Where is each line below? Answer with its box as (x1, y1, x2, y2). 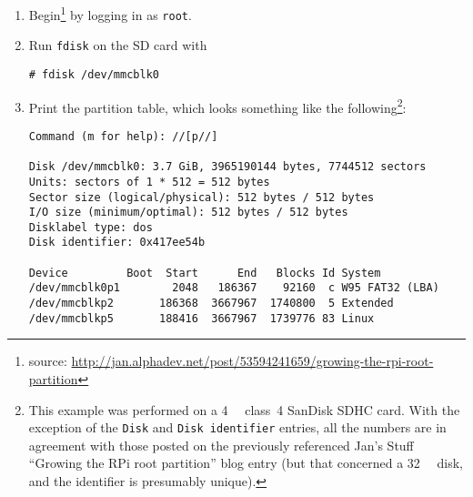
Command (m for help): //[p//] (28, 129, 218, 143)
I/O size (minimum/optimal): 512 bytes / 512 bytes (28, 206, 348, 219)
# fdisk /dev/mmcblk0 (28, 67, 159, 81)
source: (28, 351, 67, 370)
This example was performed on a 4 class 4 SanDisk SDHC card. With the (28, 400, 460, 419)
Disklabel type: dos (28, 220, 153, 234)
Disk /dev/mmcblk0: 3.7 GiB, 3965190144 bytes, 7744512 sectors (28, 160, 427, 174)
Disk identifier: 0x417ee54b (28, 236, 206, 249)
